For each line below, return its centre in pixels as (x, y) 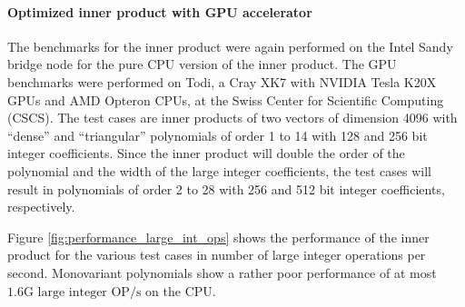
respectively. (41, 207)
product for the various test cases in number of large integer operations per (217, 255)
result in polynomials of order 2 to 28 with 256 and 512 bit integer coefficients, (226, 188)
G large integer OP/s (82, 292)
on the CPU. (181, 290)
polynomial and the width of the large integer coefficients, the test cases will (220, 170)
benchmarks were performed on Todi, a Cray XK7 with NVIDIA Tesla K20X (222, 81)
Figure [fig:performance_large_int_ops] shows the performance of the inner (218, 237)
